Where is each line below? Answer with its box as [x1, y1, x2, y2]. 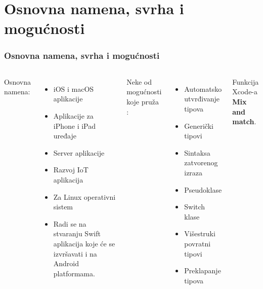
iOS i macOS [53, 83, 94, 94]
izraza [184, 167, 203, 177]
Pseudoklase [184, 184, 222, 195]
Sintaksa [184, 147, 210, 158]
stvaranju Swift [53, 228, 101, 239]
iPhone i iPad [53, 120, 96, 131]
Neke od [126, 76, 152, 87]
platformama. [53, 268, 95, 278]
